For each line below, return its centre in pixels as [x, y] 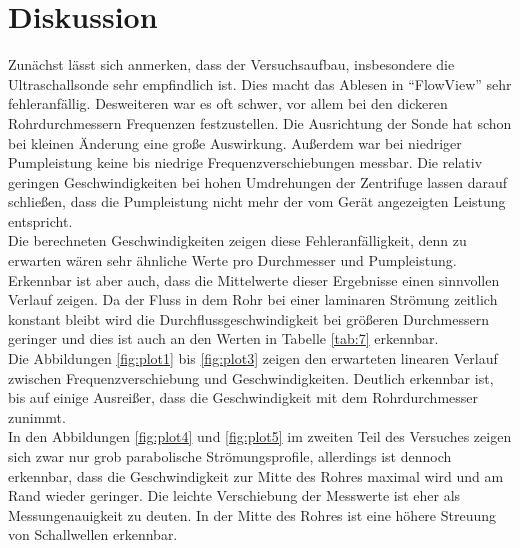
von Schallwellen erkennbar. [93, 534]
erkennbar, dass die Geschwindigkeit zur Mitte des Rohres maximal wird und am [256, 475]
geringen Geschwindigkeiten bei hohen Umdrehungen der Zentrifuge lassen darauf [258, 181]
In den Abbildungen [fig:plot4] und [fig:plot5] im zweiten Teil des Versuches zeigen [260, 436]
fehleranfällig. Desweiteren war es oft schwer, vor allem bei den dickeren [228, 103]
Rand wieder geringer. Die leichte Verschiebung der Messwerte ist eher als [234, 495]
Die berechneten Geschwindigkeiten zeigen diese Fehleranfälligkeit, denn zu [237, 240]
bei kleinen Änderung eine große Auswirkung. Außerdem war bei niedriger [235, 142]
